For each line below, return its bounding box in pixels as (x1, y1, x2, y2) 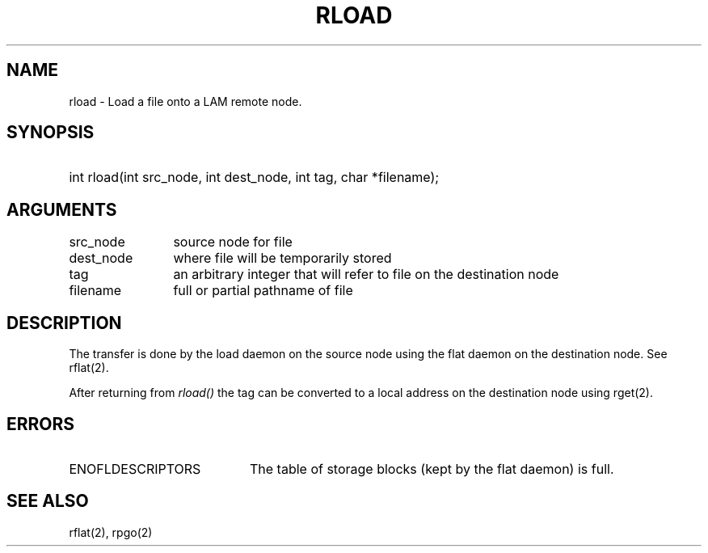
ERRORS (6, 413, 75, 434)
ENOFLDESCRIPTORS (69, 460, 201, 477)
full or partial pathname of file (173, 282, 353, 299)
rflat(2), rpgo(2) (69, 525, 153, 539)
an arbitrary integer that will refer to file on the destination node (173, 266, 559, 283)
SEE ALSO (6, 491, 89, 512)
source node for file (173, 234, 293, 251)
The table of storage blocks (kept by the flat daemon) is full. (249, 460, 614, 477)
